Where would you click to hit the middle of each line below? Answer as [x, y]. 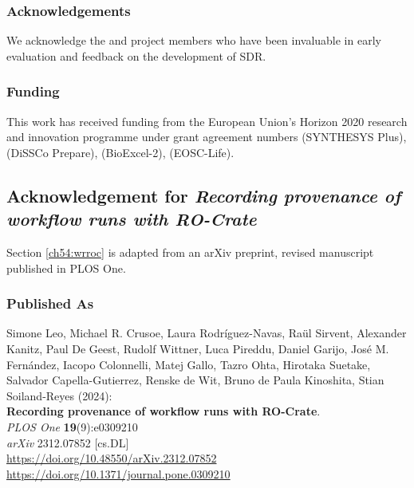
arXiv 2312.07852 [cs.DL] [68, 442]
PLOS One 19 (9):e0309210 [72, 426]
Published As [50, 303]
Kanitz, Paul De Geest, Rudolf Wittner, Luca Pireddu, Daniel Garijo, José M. [198, 348]
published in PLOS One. [66, 268]
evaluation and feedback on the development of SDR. [136, 55]
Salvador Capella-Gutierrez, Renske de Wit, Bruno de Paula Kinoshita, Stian [195, 380]
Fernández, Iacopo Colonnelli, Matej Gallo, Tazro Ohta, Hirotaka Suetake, [189, 364]
